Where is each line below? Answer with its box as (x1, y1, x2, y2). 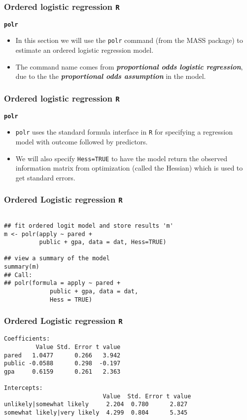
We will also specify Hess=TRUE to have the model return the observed (15, 153, 227, 163)
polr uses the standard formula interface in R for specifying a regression (15, 127, 233, 137)
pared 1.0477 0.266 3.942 (4, 351, 121, 359)
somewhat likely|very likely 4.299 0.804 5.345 (4, 409, 188, 417)
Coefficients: (4, 335, 50, 343)
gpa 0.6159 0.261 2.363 (4, 368, 121, 375)
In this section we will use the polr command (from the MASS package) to (15, 35, 243, 45)
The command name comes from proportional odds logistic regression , (15, 61, 243, 71)
